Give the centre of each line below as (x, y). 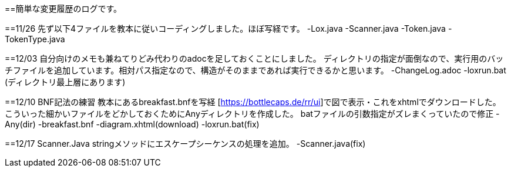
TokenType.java (35, 39)
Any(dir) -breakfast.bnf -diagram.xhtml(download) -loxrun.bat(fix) (132, 124)
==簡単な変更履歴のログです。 (63, 9)
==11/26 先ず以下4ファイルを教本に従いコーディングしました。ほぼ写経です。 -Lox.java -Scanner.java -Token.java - (228, 28)
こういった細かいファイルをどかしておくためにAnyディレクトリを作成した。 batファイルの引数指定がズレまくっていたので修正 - (252, 114)
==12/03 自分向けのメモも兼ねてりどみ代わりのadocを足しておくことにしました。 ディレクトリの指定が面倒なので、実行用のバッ (254, 58)
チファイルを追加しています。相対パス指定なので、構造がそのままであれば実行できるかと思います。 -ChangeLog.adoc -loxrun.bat (255, 70)
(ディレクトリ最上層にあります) (65, 82)
